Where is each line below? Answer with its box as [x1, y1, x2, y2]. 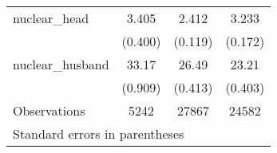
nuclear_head [13, 9, 89, 27]
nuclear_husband [13, 55, 109, 73]
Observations [13, 101, 85, 120]
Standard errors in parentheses [13, 124, 184, 143]
